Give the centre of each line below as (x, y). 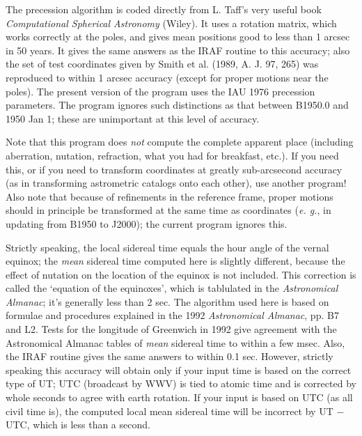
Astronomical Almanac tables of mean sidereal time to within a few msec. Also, (175, 342)
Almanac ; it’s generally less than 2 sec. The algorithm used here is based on (167, 301)
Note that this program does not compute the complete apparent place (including (180, 142)
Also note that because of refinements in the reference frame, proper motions (170, 196)
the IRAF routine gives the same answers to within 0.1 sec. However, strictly (170, 356)
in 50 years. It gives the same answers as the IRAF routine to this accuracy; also (178, 50)
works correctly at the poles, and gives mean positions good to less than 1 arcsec (178, 37)
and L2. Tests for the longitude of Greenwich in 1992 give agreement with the (171, 329)
